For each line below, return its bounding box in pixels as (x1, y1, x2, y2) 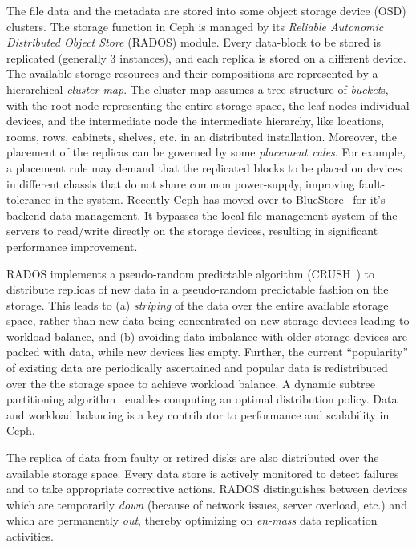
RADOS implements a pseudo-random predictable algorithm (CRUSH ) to (6, 265, 374, 282)
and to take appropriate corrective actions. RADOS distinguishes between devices (6, 480, 408, 497)
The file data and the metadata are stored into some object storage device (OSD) (6, 2, 406, 18)
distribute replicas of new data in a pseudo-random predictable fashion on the (6, 281, 389, 298)
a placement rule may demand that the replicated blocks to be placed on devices (6, 159, 402, 176)
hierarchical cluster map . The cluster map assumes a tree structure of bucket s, (6, 80, 389, 97)
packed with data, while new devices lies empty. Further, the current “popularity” (6, 343, 409, 360)
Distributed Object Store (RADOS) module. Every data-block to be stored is (6, 34, 382, 51)
